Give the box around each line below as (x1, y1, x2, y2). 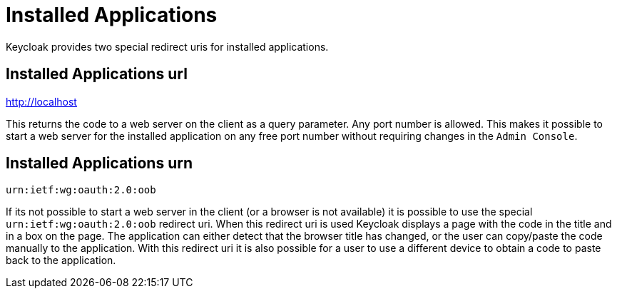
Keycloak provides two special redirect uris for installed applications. (6, 40, 329, 53)
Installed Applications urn (6, 154, 193, 173)
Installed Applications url (6, 65, 188, 83)
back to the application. (6, 254, 116, 267)
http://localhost (6, 95, 77, 108)
